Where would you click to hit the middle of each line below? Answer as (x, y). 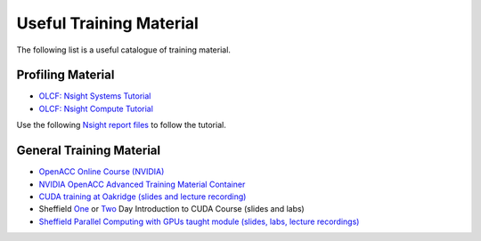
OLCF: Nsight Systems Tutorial (95, 96)
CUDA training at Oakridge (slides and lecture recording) (143, 197)
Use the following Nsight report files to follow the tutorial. (121, 125)
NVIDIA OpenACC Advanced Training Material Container (142, 184)
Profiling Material (65, 75)
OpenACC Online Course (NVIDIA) (102, 172)
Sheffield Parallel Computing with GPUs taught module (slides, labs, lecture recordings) (199, 221)
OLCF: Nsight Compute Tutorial (96, 108)
